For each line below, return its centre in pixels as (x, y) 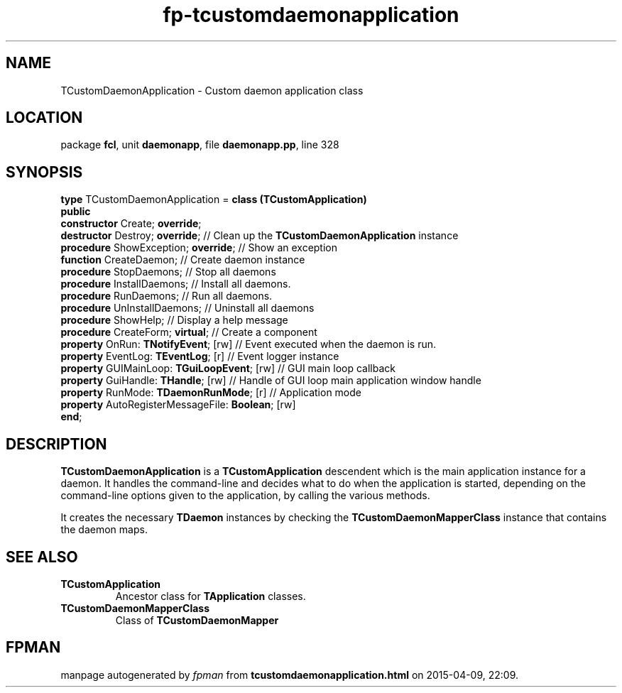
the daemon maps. (104, 530)
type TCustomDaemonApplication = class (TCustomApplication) (214, 200)
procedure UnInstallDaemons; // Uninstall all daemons (187, 308)
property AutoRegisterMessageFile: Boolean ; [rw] (178, 405)
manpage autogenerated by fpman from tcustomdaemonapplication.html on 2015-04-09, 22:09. (290, 675)
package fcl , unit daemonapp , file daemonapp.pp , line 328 (200, 145)
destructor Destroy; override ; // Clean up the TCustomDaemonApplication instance (260, 236)
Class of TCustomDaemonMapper (197, 620)
